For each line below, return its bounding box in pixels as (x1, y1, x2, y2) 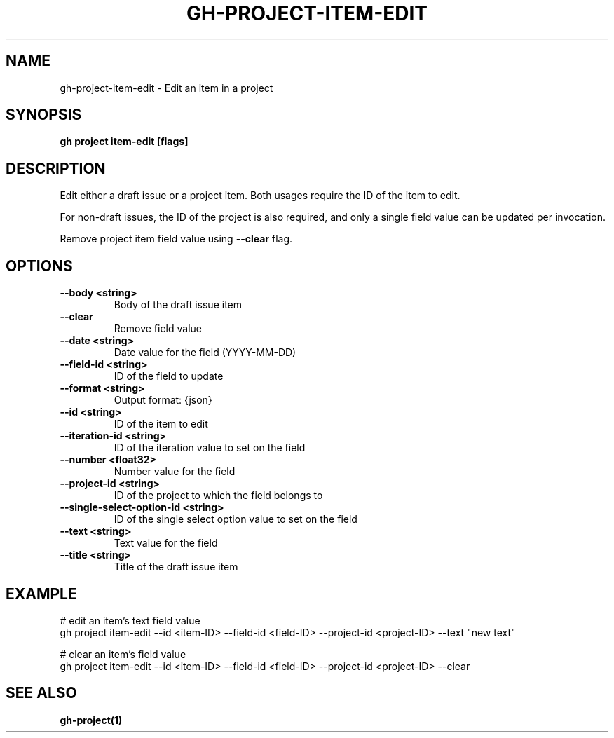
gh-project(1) (60, 713, 123, 726)
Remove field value (114, 322, 202, 335)
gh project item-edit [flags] (60, 135, 189, 148)
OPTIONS (6, 257, 73, 275)
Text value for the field (114, 537, 218, 549)
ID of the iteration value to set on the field (114, 442, 306, 454)
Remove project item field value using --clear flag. (60, 233, 293, 245)
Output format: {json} (114, 394, 212, 406)
